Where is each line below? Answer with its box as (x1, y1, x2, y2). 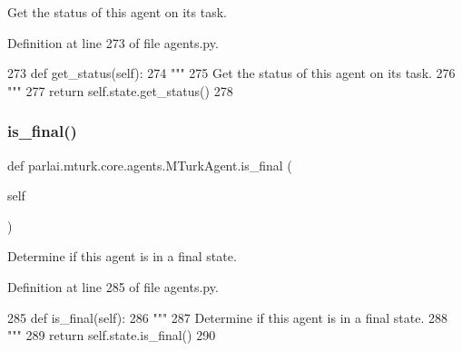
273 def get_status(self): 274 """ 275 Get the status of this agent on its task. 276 (7, 63, 456, 83)
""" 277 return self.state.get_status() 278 (7, 81, 233, 100)
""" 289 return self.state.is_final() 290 (7, 326, 216, 345)
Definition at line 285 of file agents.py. (7, 277, 219, 296)
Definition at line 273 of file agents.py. (7, 33, 219, 52)
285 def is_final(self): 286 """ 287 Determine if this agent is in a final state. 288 (7, 307, 447, 327)
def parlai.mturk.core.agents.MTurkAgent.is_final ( (7, 155, 292, 174)
